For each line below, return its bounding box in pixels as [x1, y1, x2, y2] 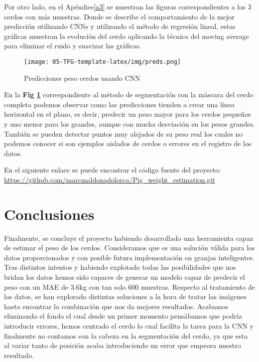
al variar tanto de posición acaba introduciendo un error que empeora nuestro [4, 340, 241, 351]
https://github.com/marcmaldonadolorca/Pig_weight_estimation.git [4, 174, 215, 184]
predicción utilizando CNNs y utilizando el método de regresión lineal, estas [4, 21, 236, 31]
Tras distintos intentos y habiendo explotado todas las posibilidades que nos [4, 262, 236, 272]
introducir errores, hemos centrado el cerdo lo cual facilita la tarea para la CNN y [4, 321, 254, 331]
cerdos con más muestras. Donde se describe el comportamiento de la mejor [4, 11, 235, 21]
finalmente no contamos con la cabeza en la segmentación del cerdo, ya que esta [4, 330, 248, 341]
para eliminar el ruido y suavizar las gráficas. [4, 40, 141, 51]
